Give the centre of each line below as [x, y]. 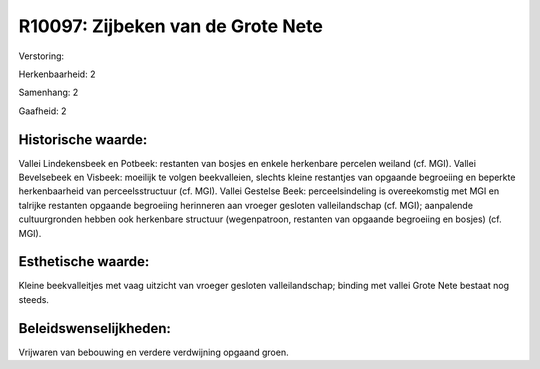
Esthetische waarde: [84, 261]
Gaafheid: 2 [42, 111]
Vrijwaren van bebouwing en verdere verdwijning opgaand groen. [153, 352]
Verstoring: [41, 56]
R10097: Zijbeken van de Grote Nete [171, 26]
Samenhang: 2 [48, 92]
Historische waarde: [83, 139]
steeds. [34, 299]
